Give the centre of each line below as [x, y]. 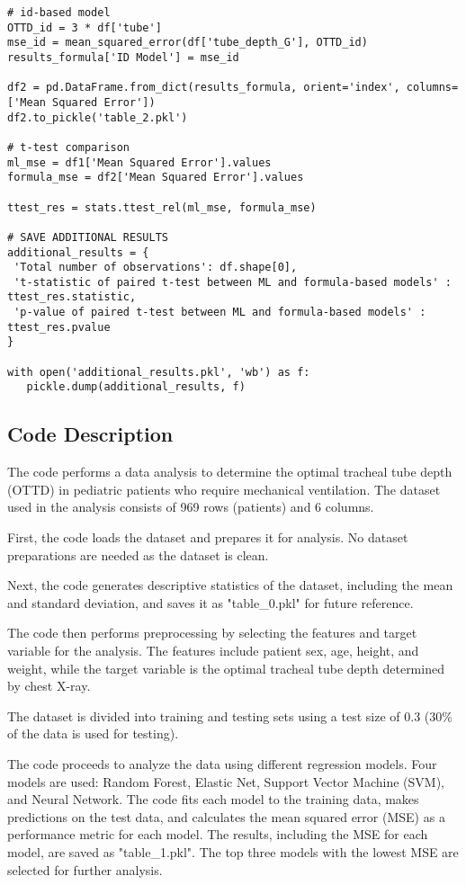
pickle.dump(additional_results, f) [136, 387]
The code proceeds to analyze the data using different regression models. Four [222, 763]
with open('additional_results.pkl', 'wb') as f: [159, 372]
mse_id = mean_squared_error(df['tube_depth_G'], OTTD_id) [188, 43]
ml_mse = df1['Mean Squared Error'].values [139, 162]
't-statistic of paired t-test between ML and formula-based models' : [233, 282]
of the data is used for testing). [93, 733]
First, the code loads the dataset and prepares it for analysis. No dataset [208, 537]
